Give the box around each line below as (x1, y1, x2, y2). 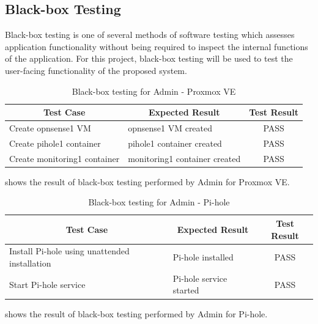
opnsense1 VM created (128, 122, 213, 134)
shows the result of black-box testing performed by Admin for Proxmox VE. (5, 175, 290, 188)
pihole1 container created (128, 136, 222, 149)
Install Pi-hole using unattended (9, 245, 130, 257)
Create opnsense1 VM (9, 122, 91, 134)
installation (9, 257, 51, 270)
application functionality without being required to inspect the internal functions (5, 40, 308, 53)
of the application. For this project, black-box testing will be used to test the (5, 52, 293, 65)
